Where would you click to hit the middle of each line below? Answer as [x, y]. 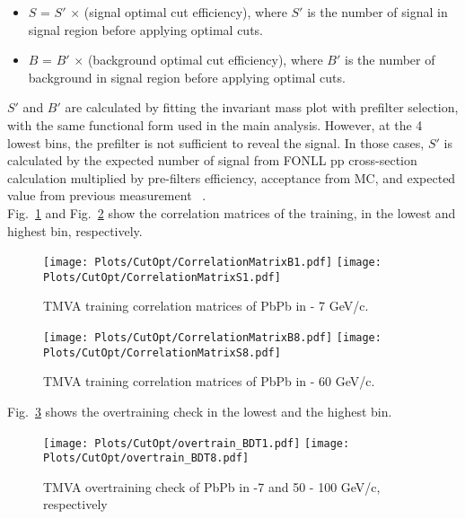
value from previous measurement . [107, 195]
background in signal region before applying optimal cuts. [187, 77]
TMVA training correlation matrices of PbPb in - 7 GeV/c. [206, 306]
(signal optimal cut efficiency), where [185, 12]
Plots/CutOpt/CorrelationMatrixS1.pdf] [162, 277]
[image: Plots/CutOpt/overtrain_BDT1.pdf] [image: [197, 443]
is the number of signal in [377, 12]
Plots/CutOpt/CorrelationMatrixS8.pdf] [162, 352]
